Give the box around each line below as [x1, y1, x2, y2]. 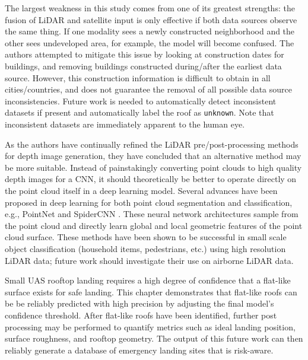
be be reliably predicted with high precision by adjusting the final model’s [5, 297, 274, 310]
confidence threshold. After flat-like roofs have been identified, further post [5, 308, 277, 321]
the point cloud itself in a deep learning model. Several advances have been [5, 184, 278, 196]
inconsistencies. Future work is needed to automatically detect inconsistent [5, 94, 277, 107]
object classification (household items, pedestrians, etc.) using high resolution [5, 242, 286, 254]
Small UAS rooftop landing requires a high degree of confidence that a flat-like [5, 274, 291, 286]
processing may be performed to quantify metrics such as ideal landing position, [5, 320, 296, 333]
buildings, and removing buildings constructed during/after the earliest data [5, 59, 282, 72]
